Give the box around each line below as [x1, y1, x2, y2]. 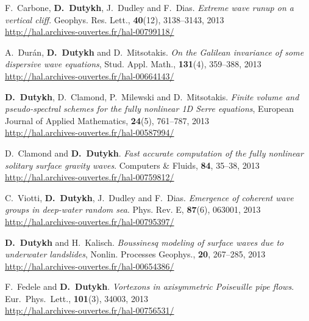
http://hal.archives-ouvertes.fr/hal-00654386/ [5, 259, 174, 272]
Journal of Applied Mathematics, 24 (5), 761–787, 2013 [5, 114, 209, 127]
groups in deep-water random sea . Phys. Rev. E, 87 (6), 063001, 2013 [5, 203, 261, 216]
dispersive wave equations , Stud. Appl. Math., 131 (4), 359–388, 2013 [5, 57, 261, 70]
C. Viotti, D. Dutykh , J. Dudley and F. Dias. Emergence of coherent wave [5, 191, 294, 204]
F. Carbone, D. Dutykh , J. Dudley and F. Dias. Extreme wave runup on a [5, 1, 294, 13]
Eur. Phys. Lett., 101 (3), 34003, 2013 [5, 292, 148, 304]
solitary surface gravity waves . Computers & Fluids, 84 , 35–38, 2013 [5, 158, 260, 171]
